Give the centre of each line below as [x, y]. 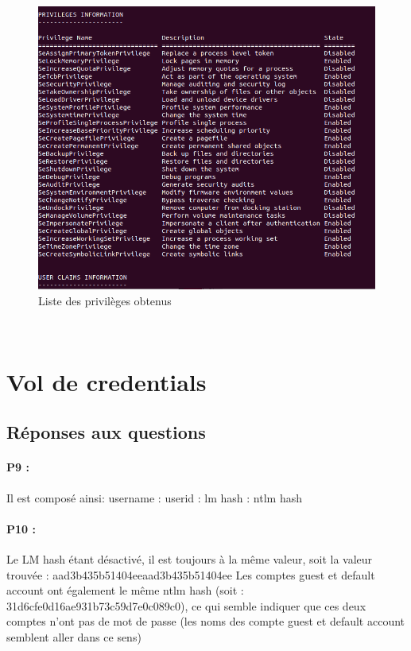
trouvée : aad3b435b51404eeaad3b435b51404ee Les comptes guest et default [191, 574]
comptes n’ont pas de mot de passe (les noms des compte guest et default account [206, 621]
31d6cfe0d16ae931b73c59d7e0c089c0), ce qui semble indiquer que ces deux [186, 605]
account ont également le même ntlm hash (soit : [125, 590]
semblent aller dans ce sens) [74, 637]
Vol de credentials [107, 381]
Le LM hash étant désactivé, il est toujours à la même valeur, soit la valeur [190, 559]
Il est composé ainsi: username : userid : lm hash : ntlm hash [154, 497]
